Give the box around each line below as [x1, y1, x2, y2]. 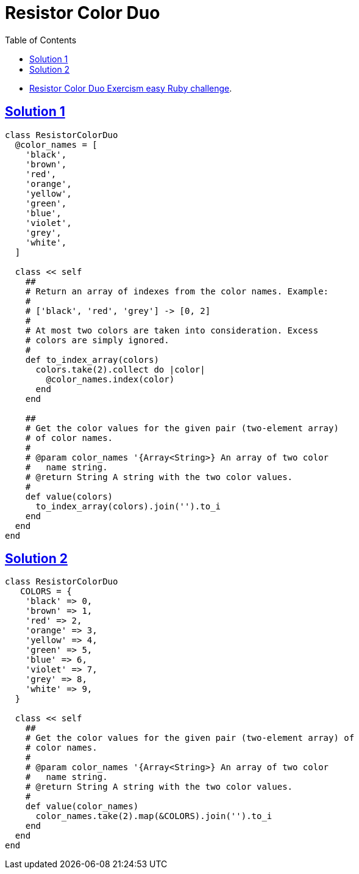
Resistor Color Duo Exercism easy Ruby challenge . [29, 82, 232, 93]
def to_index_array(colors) [25, 354, 159, 365]
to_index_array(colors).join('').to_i [35, 501, 221, 511]
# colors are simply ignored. [25, 335, 169, 345]
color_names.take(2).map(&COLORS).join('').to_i [35, 811, 272, 821]
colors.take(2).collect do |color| [35, 364, 205, 374]
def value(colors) [25, 491, 113, 501]
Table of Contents [5, 34, 77, 45]
